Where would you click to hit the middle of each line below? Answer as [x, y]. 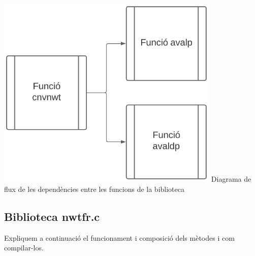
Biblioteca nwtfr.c [52, 216]
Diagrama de [231, 179]
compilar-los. [24, 248]
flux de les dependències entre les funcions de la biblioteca [94, 189]
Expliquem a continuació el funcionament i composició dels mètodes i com [119, 237]
